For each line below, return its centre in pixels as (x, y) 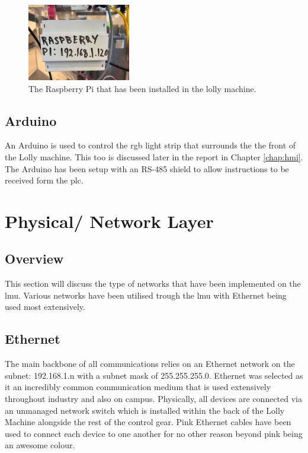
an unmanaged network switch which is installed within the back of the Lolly (145, 410)
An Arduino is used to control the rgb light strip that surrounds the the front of (150, 145)
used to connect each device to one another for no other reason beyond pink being (154, 433)
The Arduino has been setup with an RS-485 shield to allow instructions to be (147, 168)
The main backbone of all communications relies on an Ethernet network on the (150, 364)
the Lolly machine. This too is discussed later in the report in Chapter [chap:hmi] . (154, 156)
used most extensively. (45, 307)
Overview (34, 259)
